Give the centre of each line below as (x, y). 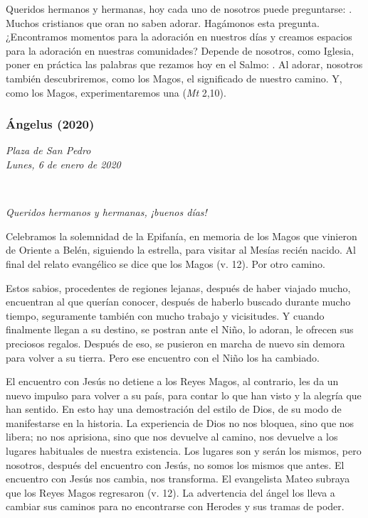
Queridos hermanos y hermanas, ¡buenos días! (106, 212)
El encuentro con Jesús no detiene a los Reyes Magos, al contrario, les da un (172, 381)
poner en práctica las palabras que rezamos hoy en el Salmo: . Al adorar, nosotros (184, 64)
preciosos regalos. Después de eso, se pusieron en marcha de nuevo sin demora (175, 343)
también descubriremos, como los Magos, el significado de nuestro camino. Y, (174, 78)
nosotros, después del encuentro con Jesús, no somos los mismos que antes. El (175, 464)
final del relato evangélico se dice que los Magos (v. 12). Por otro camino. (165, 263)
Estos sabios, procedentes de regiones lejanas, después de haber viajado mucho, (178, 287)
